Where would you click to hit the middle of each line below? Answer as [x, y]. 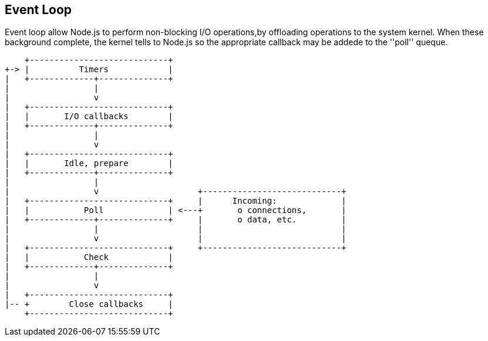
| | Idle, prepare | [89, 163]
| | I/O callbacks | [89, 117]
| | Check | [89, 257]
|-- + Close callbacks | [89, 304]
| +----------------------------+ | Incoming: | [176, 201]
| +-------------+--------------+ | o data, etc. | [176, 220]
